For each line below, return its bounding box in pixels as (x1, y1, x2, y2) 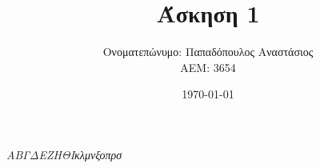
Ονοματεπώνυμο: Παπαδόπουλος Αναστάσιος (102, 43, 314, 60)
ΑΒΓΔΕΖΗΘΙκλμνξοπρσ (6, 146, 122, 162)
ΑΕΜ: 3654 (180, 58, 236, 75)
